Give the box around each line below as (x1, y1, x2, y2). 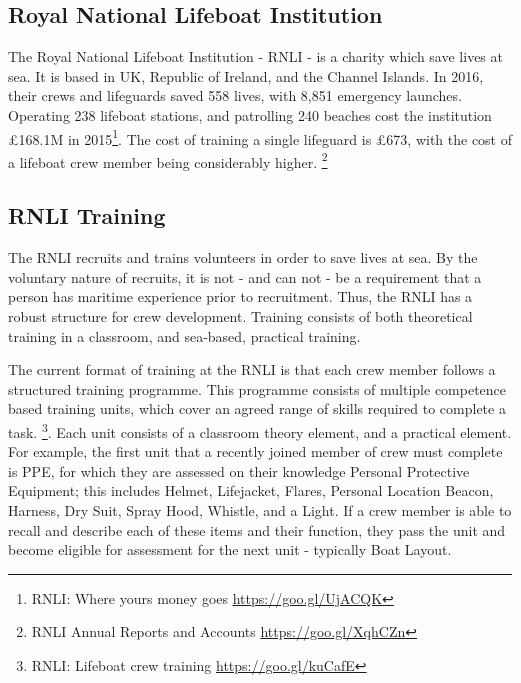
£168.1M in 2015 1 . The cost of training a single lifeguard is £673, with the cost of (8, 125, 513, 149)
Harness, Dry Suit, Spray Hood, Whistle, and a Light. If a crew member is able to (8, 500, 512, 521)
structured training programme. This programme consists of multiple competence (8, 378, 507, 399)
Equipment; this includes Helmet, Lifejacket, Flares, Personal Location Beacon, (8, 480, 494, 501)
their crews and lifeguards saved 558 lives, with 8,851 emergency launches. (8, 85, 462, 106)
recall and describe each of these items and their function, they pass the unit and (8, 519, 506, 540)
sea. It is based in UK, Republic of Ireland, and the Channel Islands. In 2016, (8, 65, 484, 86)
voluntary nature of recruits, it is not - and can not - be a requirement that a (8, 266, 482, 287)
